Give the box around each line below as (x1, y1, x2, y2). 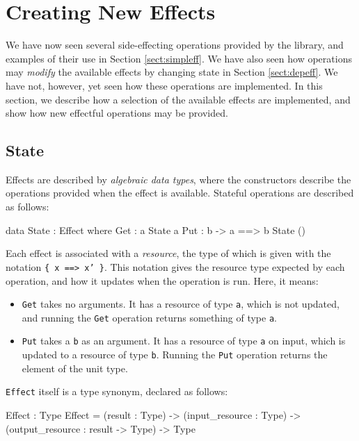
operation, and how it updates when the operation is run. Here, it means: (6, 273, 319, 288)
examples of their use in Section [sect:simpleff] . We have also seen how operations (6, 51, 352, 65)
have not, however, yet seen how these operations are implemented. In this (6, 78, 323, 92)
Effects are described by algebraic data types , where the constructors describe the (6, 172, 351, 186)
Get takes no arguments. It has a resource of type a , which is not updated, (22, 297, 340, 311)
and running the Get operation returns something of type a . (22, 310, 277, 324)
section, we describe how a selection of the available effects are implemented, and (6, 92, 351, 106)
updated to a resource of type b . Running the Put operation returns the (22, 347, 328, 362)
